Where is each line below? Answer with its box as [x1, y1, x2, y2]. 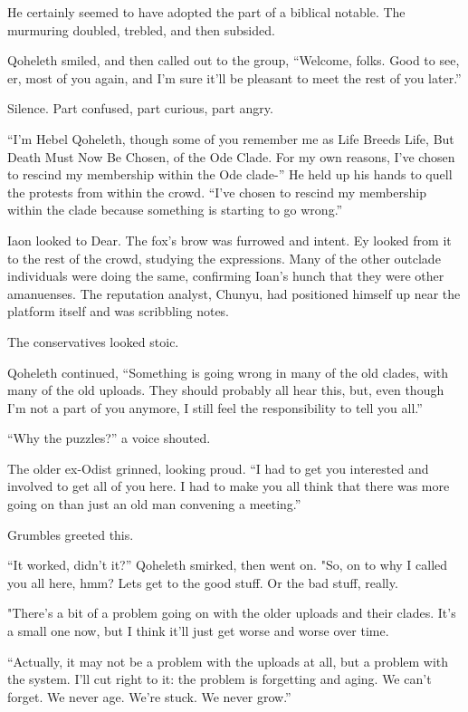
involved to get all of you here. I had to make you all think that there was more [7, 476, 450, 496]
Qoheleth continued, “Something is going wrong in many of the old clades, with [7, 362, 449, 381]
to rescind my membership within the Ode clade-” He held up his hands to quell [7, 165, 453, 184]
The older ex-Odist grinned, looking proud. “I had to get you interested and [7, 458, 429, 477]
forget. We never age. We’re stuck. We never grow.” [7, 687, 291, 706]
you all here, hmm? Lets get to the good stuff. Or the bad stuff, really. [7, 572, 398, 592]
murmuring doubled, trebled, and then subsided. [7, 20, 275, 39]
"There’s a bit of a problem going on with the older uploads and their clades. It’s [7, 603, 456, 622]
